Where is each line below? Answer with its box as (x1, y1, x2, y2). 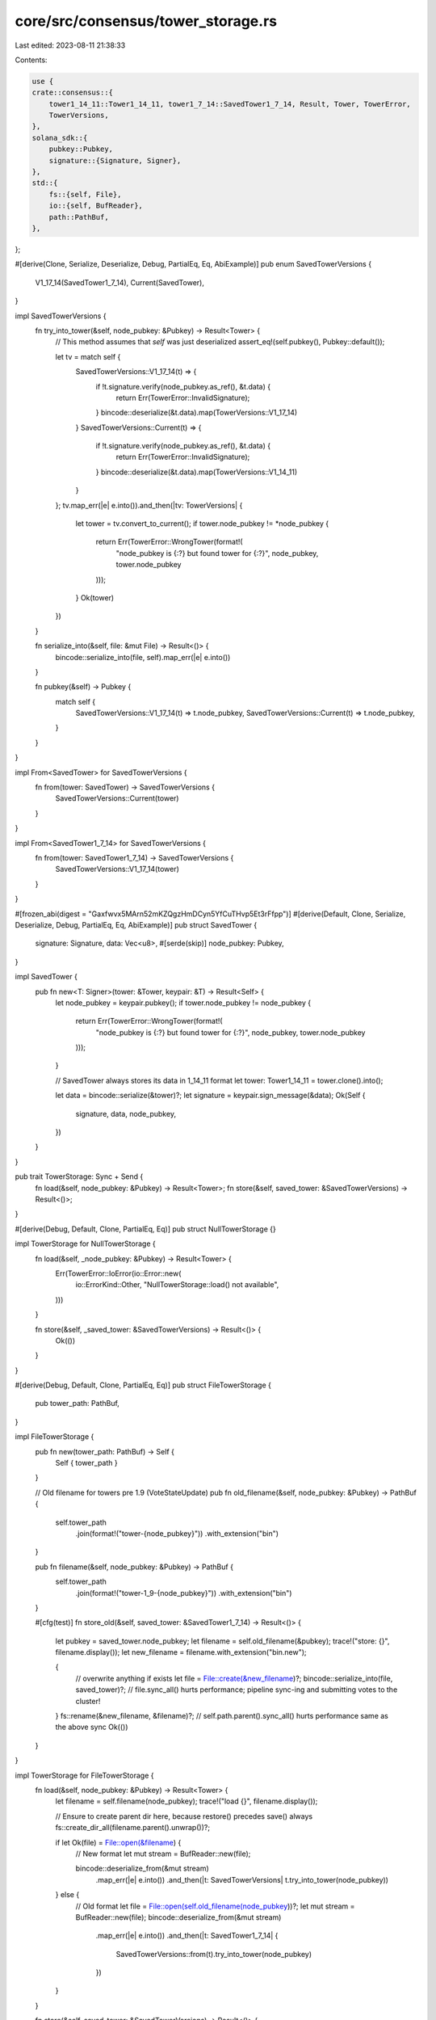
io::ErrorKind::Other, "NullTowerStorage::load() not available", (75, 1280, 279, 1290)
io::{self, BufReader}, (48, 201, 143, 210)
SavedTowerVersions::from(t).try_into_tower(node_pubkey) (115, 1949, 312, 1959)
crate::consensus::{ (31, 88, 113, 97)
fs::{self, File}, (48, 190, 122, 199)
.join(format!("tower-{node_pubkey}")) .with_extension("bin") (75, 1528, 279, 1538)
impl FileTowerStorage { (15, 1432, 94, 1441)
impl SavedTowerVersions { (15, 311, 107, 321)
